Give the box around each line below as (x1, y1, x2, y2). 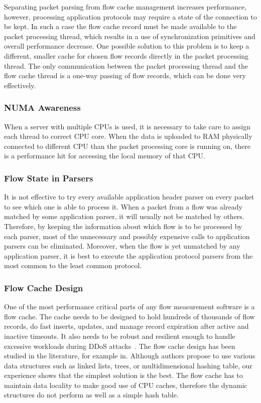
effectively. (4, 80, 36, 90)
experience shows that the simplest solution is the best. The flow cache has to (4, 370, 243, 380)
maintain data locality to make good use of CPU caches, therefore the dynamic (4, 379, 247, 390)
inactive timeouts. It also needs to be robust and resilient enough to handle (4, 330, 235, 341)
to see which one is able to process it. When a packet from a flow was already (4, 201, 242, 212)
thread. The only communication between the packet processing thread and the (4, 60, 248, 71)
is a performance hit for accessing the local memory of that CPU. (4, 150, 205, 161)
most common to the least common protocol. (4, 260, 142, 271)
